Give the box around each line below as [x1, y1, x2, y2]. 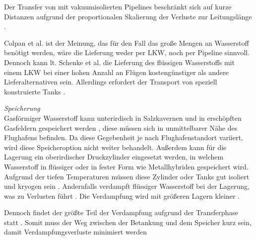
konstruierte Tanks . [4, 86, 65, 96]
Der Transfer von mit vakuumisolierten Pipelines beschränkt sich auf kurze [4, 1, 232, 11]
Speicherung [4, 103, 40, 113]
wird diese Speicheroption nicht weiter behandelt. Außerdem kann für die [4, 142, 227, 152]
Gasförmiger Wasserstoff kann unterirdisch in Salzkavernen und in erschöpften [4, 112, 242, 123]
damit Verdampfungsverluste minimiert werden [4, 227, 147, 237]
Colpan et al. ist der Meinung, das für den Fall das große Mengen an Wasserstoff [4, 37, 249, 48]
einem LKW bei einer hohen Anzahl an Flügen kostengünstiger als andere [4, 67, 229, 77]
